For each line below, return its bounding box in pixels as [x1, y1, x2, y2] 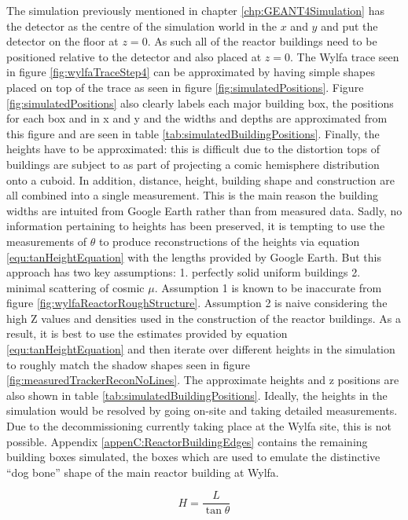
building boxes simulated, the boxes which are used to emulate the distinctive [6, 449, 380, 465]
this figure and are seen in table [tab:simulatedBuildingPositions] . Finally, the [6, 125, 380, 141]
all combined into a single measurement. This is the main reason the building [6, 187, 378, 203]
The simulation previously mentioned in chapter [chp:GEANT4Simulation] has [6, 2, 384, 18]
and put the [321, 17, 378, 34]
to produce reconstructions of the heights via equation [98, 233, 360, 249]
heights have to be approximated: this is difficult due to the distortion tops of [6, 141, 380, 157]
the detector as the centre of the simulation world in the [6, 17, 278, 34]
